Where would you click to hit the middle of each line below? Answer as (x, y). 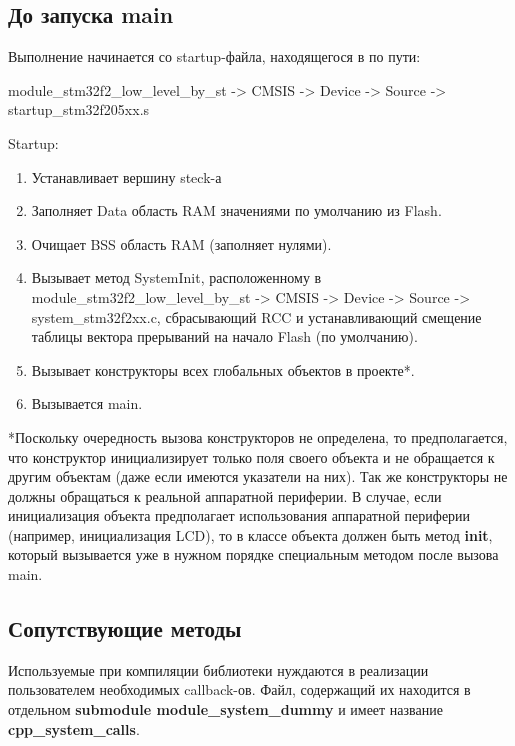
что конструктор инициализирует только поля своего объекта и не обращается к (251, 456)
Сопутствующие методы (125, 628)
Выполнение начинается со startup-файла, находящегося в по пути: (214, 56)
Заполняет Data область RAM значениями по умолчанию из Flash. (236, 210)
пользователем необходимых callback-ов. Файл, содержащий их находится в (239, 689)
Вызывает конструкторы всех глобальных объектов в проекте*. (223, 369)
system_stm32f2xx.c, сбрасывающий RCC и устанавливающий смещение (256, 316)
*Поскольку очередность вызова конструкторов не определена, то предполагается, (258, 436)
